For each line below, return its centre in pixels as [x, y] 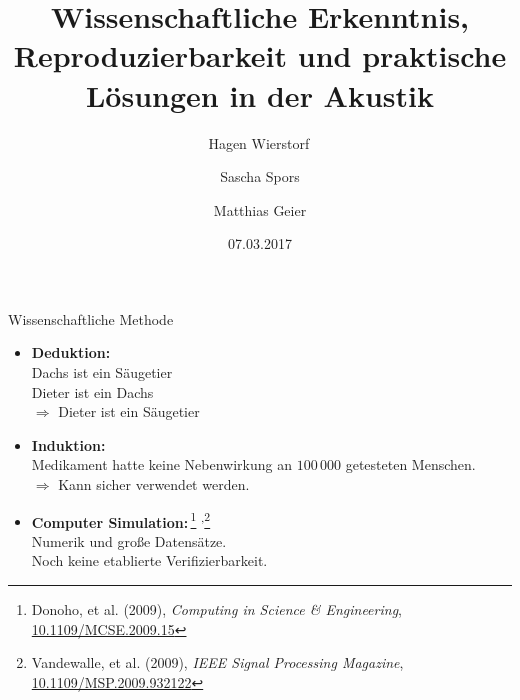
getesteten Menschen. [410, 464]
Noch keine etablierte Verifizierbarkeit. [149, 560]
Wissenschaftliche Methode [91, 318]
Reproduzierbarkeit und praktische [260, 55]
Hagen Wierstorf [259, 142]
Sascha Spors [260, 176]
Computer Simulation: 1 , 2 [121, 520]
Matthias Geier [260, 209]
